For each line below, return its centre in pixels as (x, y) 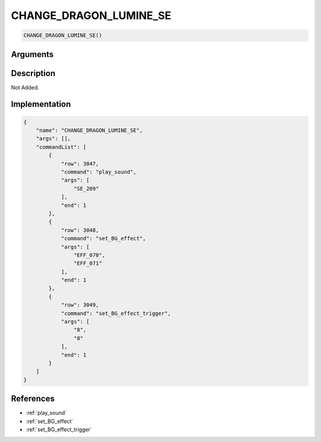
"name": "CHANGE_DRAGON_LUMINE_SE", (89, 130)
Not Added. (25, 87)
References (33, 399)
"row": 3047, (80, 164)
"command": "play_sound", (99, 172)
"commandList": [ (61, 147)
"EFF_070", (89, 255)
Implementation (41, 104)
